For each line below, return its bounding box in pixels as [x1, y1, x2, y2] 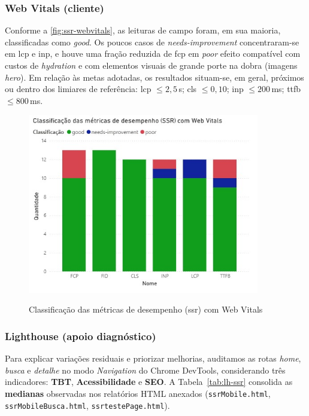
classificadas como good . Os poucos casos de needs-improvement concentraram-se [5, 35, 299, 48]
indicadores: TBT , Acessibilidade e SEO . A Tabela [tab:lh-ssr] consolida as [5, 375, 293, 388]
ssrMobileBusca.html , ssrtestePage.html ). [5, 399, 170, 411]
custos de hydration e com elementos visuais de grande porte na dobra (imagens [5, 59, 298, 71]
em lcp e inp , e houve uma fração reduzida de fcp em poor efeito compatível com [5, 47, 301, 60]
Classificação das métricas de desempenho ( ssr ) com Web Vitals [29, 303, 263, 316]
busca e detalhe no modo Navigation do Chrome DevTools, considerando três [5, 363, 286, 376]
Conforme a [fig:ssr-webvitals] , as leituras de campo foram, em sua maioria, [5, 24, 281, 36]
